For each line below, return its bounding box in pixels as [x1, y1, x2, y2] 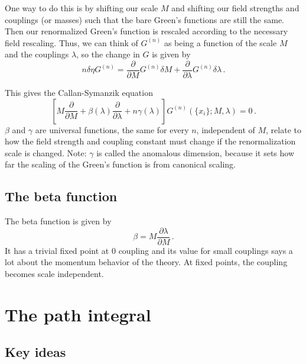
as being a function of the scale [164, 36, 277, 49]
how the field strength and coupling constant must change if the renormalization [5, 135, 296, 147]
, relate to [266, 123, 301, 136]
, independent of [196, 123, 255, 136]
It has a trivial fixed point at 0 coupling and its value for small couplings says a [5, 244, 293, 256]
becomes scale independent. [5, 268, 104, 280]
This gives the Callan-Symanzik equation [5, 86, 153, 99]
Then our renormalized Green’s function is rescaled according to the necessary [5, 25, 288, 37]
